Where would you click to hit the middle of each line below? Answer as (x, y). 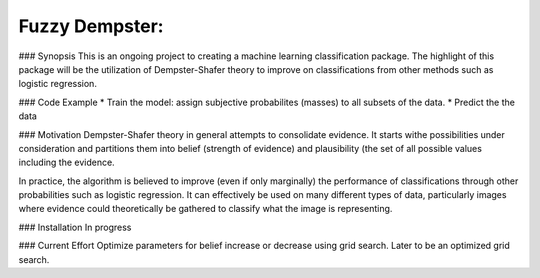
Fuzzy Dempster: (91, 26)
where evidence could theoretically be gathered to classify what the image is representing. (205, 209)
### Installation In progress (75, 227)
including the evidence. (66, 162)
